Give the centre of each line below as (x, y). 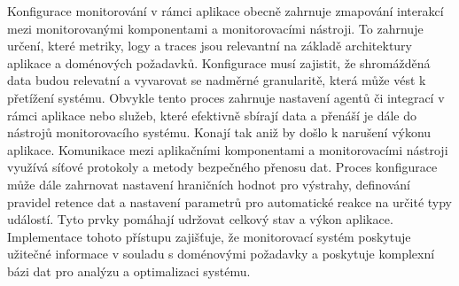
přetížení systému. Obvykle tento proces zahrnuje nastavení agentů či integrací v (226, 97)
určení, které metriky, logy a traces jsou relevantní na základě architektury (210, 46)
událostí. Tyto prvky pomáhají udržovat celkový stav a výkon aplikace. (200, 219)
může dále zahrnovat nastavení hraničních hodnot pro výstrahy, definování (209, 184)
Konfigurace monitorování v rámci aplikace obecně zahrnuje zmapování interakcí (226, 11)
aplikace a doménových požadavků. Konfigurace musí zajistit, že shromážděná (219, 62)
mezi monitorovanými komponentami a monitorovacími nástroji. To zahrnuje (215, 28)
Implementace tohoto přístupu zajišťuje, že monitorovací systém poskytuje (209, 236)
